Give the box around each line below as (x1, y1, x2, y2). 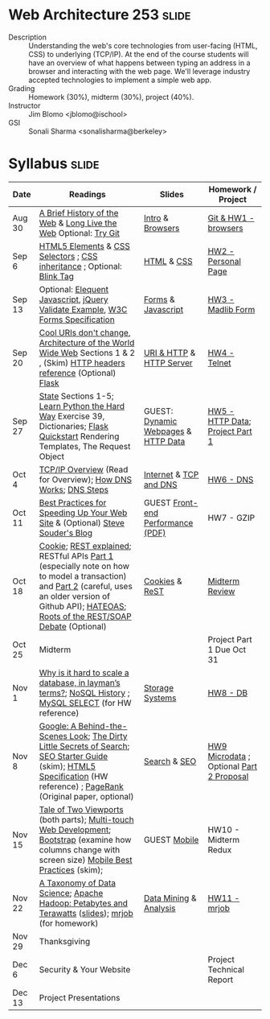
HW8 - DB (207, 687, 247, 698)
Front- (172, 497, 198, 508)
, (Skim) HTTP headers (39, 357, 126, 368)
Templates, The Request (39, 440, 131, 452)
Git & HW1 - (207, 212, 255, 223)
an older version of (39, 590, 111, 601)
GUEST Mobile (143, 834, 199, 845)
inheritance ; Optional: (39, 260, 122, 271)
